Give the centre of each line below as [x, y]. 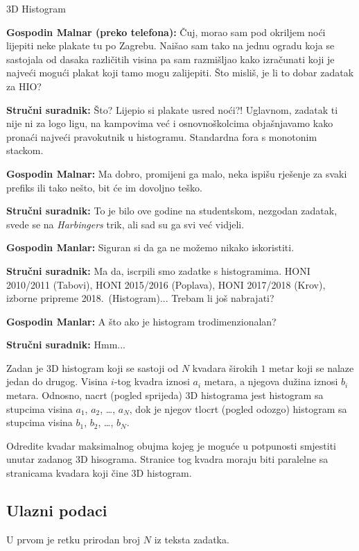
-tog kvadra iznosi [152, 381]
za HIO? [24, 86]
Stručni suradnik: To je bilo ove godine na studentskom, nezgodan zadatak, [172, 211]
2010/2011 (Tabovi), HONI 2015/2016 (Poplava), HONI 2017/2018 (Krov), [166, 284]
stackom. [25, 150]
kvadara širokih [225, 367]
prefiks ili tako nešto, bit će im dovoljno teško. [104, 187]
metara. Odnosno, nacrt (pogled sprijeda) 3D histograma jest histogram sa [165, 395]
